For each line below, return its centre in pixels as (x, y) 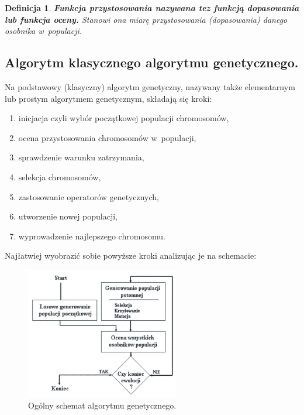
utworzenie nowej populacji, (68, 216)
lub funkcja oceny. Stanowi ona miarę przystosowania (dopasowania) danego (146, 19)
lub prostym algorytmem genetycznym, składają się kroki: (108, 98)
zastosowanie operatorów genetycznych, (89, 196)
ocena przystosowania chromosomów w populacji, (107, 137)
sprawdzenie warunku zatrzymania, (81, 157)
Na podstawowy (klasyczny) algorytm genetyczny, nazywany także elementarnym (150, 86)
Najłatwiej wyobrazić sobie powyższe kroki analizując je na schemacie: (131, 255)
